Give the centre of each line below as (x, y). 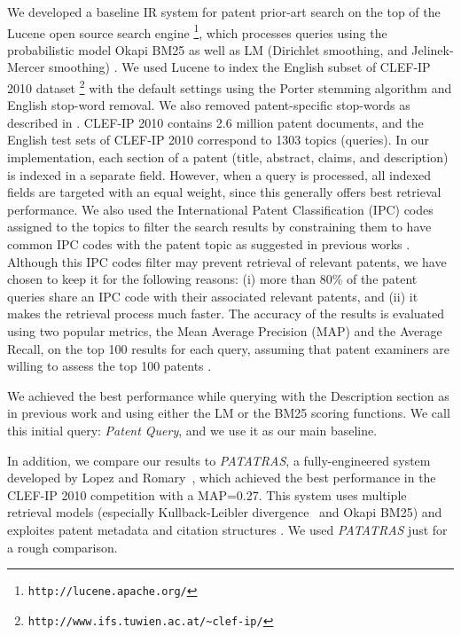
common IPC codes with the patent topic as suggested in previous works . (209, 244)
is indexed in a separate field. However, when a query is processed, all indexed (219, 174)
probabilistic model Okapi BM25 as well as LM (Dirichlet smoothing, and (207, 49)
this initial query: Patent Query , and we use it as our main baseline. (192, 430)
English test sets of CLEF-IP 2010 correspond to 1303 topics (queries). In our (219, 140)
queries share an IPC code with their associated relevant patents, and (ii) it (213, 296)
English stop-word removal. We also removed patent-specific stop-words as (209, 105)
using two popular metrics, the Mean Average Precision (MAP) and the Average (225, 331)
